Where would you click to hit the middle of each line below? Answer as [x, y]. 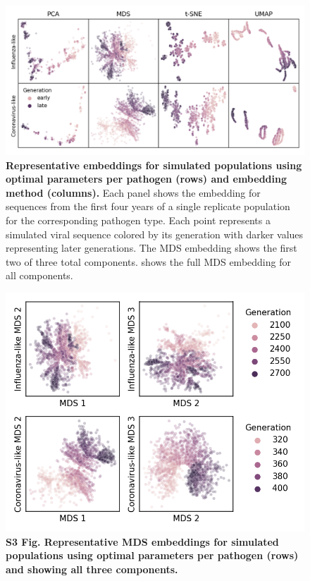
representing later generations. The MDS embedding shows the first [151, 248]
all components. [39, 275]
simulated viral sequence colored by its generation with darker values [155, 234]
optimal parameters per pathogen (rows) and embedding [146, 179]
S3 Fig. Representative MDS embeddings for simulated [142, 541]
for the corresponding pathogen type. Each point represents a [138, 220]
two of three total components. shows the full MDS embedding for [148, 261]
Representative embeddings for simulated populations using [154, 165]
